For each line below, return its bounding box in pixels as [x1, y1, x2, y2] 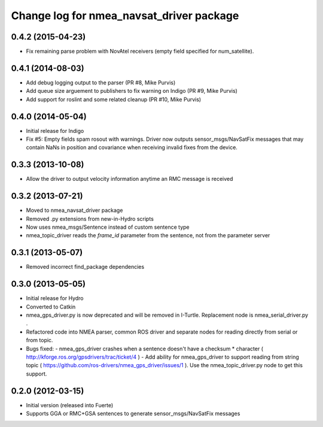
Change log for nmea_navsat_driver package [11, 9, 239, 22]
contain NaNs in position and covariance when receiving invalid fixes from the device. [26, 144, 237, 151]
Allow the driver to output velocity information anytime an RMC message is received [26, 175, 233, 183]
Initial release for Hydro [26, 295, 84, 302]
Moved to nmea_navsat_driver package [26, 207, 123, 214]
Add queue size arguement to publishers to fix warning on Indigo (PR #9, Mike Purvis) [26, 87, 237, 95]
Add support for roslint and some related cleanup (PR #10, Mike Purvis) [26, 96, 202, 103]
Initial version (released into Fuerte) [26, 401, 114, 408]
